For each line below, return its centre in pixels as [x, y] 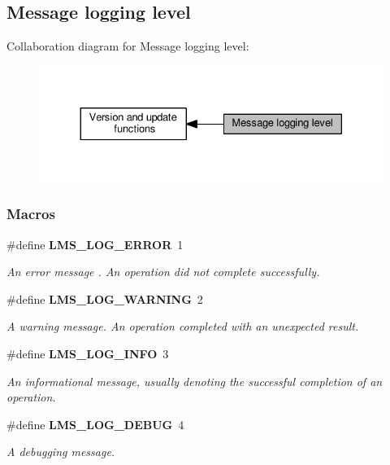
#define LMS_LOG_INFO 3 [88, 353]
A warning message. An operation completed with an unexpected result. [183, 326]
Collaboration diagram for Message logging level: [128, 46]
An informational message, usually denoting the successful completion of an [195, 381]
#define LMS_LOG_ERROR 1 [95, 244]
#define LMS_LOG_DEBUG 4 [95, 424]
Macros [31, 214]
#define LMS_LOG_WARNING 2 [105, 298]
